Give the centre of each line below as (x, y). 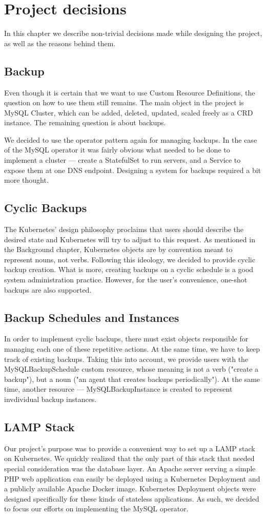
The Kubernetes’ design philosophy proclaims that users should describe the (124, 229)
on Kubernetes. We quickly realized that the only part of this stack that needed (129, 458)
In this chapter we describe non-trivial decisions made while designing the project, (133, 33)
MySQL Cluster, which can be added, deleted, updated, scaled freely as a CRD (129, 112)
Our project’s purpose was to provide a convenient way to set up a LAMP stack (130, 448)
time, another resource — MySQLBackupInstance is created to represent (118, 389)
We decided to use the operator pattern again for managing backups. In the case (131, 139)
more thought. (26, 180)
